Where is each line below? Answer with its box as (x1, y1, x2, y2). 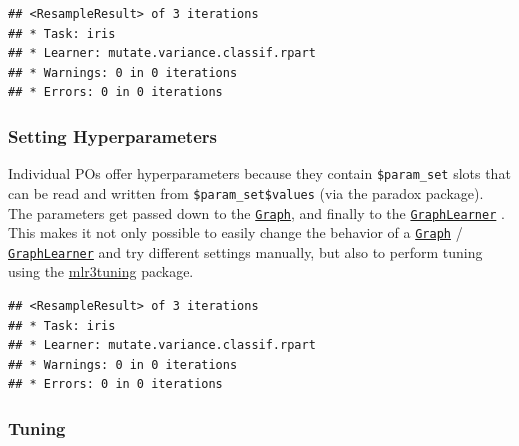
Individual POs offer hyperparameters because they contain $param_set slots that (8, 163, 511, 184)
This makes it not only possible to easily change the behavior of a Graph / (8, 222, 463, 243)
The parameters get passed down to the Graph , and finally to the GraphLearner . (8, 202, 505, 223)
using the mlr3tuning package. (8, 261, 194, 282)
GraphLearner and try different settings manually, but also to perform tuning (8, 241, 483, 262)
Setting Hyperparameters (8, 123, 217, 148)
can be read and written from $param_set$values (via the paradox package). (8, 182, 484, 203)
